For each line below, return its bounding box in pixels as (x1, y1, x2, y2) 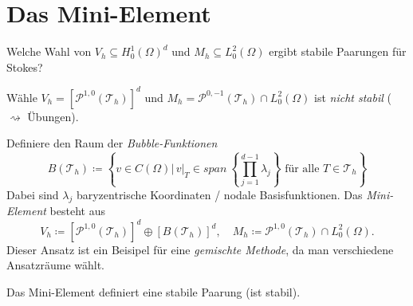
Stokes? (6, 58, 43, 75)
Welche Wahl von (6, 43, 92, 60)
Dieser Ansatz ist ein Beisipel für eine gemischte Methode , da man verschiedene (6, 241, 394, 257)
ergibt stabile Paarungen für (269, 43, 407, 60)
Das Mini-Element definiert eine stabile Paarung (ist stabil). (6, 283, 301, 300)
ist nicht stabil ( (314, 88, 391, 105)
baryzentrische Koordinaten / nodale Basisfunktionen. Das (76, 186, 363, 202)
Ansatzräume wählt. (6, 257, 105, 273)
